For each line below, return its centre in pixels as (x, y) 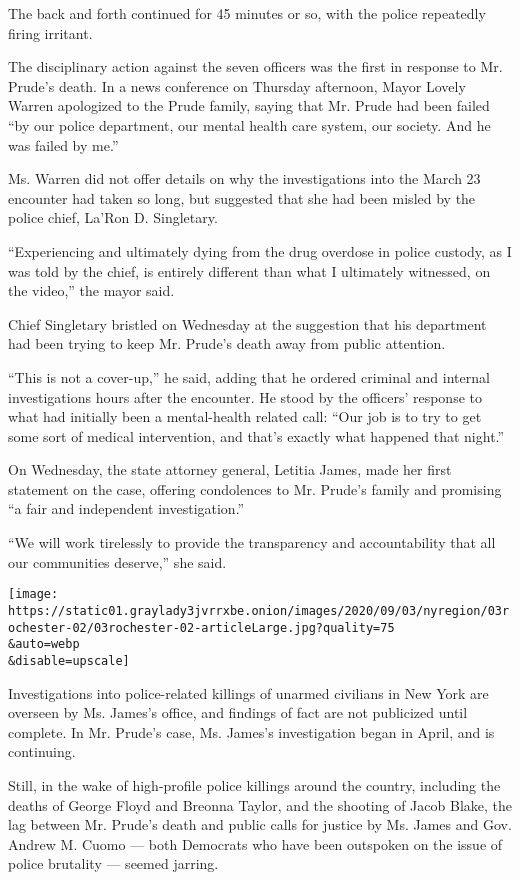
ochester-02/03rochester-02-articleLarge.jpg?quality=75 (201, 627)
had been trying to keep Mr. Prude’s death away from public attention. (227, 343)
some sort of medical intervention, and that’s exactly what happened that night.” (256, 435)
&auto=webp (44, 644)
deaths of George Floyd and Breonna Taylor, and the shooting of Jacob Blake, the (260, 804)
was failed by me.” (63, 144)
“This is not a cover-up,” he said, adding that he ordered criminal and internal (249, 376)
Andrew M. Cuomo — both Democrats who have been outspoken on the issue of (255, 843)
